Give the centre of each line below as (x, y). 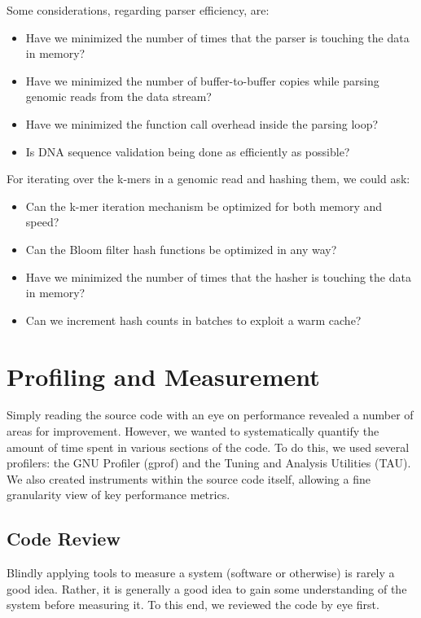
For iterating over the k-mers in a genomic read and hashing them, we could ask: (208, 179)
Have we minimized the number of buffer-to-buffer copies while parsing (202, 80)
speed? (42, 222)
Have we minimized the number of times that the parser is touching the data (217, 37)
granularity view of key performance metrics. (118, 495)
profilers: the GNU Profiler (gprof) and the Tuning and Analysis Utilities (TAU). (209, 463)
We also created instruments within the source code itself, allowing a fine (189, 478)
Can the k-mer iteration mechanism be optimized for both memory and (204, 206)
